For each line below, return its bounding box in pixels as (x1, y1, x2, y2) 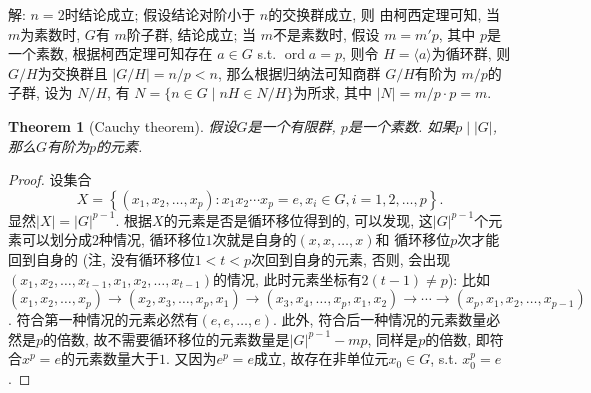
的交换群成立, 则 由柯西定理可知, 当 (268, 4, 501, 24)
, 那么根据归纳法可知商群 (217, 62, 381, 83)
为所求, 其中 (293, 82, 372, 103)
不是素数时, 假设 (272, 23, 380, 44)
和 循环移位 (375, 229, 451, 250)
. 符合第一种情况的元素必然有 (8, 309, 199, 330)
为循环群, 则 (431, 43, 511, 64)
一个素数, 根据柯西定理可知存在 (8, 43, 213, 64)
